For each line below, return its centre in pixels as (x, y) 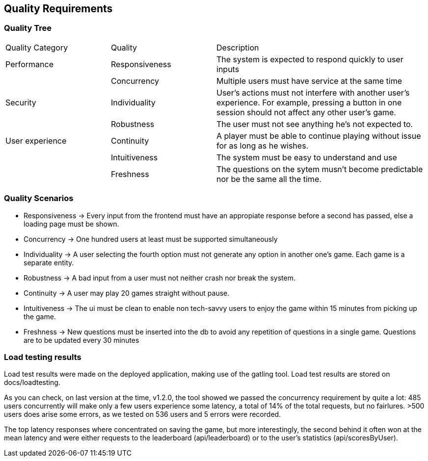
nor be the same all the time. (269, 179)
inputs (228, 69)
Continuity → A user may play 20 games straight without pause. (127, 293)
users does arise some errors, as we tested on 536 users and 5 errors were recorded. (143, 414)
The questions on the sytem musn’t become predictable (320, 169)
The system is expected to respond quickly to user (310, 59)
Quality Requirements (58, 9)
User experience (36, 141)
